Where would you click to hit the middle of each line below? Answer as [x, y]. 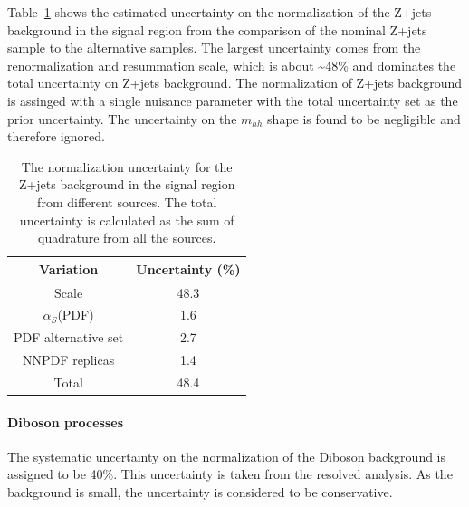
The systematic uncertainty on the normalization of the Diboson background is [227, 456]
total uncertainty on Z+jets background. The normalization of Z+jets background [235, 83]
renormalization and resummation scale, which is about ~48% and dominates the [232, 65]
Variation [68, 268]
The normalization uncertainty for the [127, 166]
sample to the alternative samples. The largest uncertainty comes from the [214, 48]
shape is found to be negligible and [364, 118]
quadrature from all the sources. [127, 238]
